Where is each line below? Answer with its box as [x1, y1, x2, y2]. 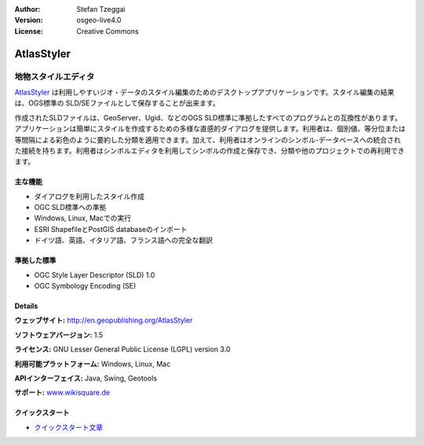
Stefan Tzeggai [76, 5, 126, 13]
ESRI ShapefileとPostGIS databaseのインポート [34, 224, 188, 234]
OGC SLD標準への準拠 [34, 203, 107, 212]
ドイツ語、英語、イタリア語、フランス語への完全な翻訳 [34, 236, 214, 245]
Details [14, 301, 38, 311]
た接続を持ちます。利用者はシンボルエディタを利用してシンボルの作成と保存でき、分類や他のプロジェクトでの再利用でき [14, 145, 405, 155]
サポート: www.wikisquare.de [14, 388, 110, 397]
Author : [14, 5, 41, 13]
